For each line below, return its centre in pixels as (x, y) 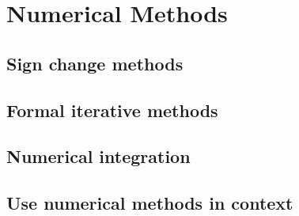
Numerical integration (98, 156)
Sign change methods (95, 63)
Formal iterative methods (112, 110)
